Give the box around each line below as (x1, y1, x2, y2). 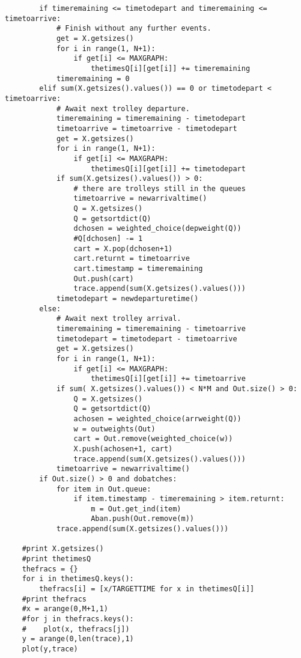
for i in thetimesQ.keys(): (22, 574, 134, 583)
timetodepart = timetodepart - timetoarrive (56, 334, 237, 343)
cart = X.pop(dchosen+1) (73, 244, 173, 253)
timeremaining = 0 (56, 74, 130, 83)
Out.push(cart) (73, 274, 134, 283)
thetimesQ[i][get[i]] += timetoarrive (91, 374, 246, 383)
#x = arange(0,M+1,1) (22, 605, 108, 614)
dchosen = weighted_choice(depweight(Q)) (73, 224, 242, 233)
